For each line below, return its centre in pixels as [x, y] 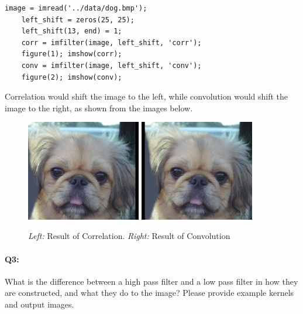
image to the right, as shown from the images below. [99, 107]
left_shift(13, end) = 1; [72, 31]
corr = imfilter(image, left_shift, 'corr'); [111, 42]
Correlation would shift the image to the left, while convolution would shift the [147, 96]
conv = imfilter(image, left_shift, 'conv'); [111, 65]
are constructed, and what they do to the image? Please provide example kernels [149, 293]
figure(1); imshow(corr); [72, 54]
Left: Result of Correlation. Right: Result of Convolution [129, 236]
